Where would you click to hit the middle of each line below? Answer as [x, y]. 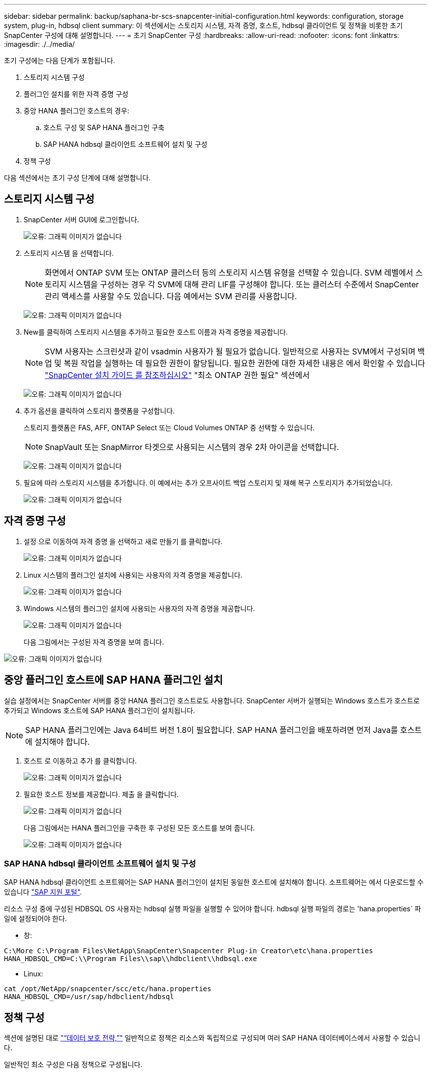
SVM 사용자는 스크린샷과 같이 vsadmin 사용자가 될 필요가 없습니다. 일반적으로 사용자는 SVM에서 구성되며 [230, 351]
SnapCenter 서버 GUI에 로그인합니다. [81, 219]
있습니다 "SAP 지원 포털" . [43, 892]
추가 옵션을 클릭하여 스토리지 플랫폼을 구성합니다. [99, 411]
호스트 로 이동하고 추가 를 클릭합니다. [80, 761]
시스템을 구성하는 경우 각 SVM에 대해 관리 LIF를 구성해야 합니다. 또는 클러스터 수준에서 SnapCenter [244, 284]
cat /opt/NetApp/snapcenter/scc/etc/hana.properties [108, 989]
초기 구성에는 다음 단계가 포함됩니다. [60, 60]
